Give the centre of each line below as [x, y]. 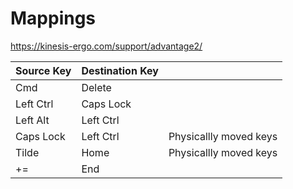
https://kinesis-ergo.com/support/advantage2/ [106, 46]
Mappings [53, 18]
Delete [96, 87]
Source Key [43, 70]
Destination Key [120, 70]
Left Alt [32, 120]
